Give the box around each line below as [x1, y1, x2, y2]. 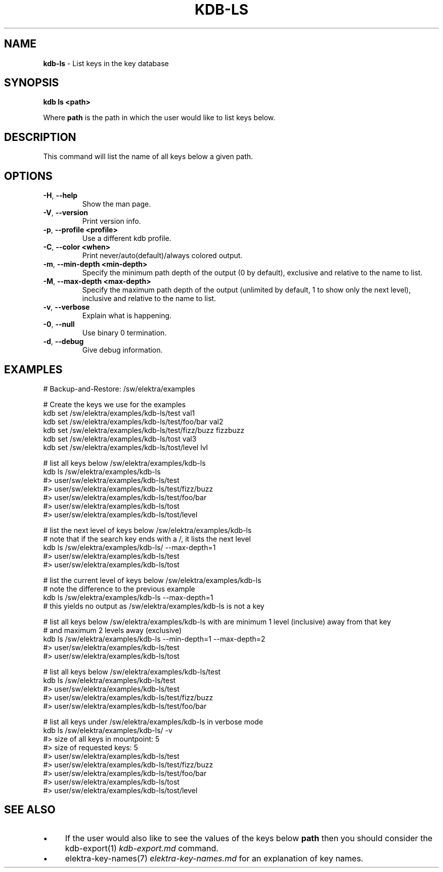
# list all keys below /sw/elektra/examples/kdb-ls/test [43, 667, 221, 676]
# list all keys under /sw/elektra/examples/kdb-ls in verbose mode [43, 717, 263, 726]
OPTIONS [4, 169, 53, 182]
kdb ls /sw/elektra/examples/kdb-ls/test [43, 675, 176, 685]
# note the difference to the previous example [43, 584, 195, 593]
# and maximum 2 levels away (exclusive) [43, 625, 182, 635]
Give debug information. [82, 346, 163, 355]
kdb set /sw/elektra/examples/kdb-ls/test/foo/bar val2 [43, 417, 224, 426]
